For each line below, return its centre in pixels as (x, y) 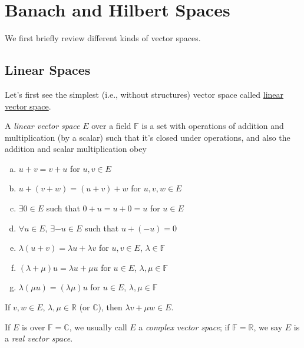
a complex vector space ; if (184, 327)
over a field (111, 126)
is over (34, 327)
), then (110, 307)
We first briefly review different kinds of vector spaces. (103, 38)
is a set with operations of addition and (213, 126)
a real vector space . (39, 338)
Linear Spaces (48, 70)
